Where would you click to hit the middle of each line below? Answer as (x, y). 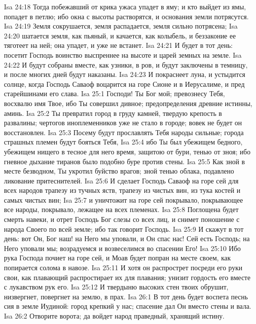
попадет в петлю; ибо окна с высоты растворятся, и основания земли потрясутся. (127, 16)
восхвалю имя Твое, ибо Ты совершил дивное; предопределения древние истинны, (128, 103)
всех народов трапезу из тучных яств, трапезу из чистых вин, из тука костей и (122, 190)
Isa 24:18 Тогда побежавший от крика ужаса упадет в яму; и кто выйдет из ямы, (125, 6)
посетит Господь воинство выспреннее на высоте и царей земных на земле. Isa (123, 54)
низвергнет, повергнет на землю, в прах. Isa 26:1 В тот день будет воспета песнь (126, 296)
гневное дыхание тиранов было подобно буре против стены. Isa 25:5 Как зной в (125, 161)
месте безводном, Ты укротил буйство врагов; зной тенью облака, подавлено (119, 171)
